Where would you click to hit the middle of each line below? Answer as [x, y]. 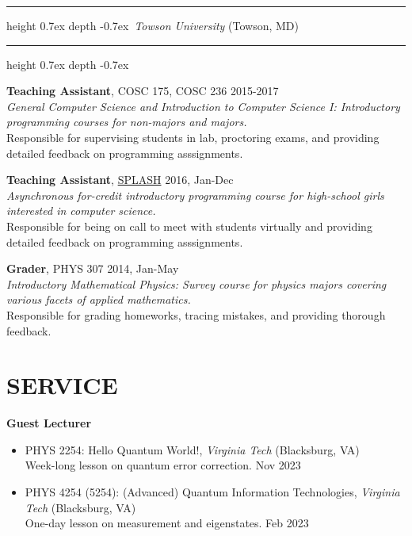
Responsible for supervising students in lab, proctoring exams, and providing [193, 137]
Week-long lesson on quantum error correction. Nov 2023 [163, 465]
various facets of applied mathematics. [99, 299]
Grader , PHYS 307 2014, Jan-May [93, 268]
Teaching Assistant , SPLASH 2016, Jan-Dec [120, 180]
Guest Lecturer [49, 423]
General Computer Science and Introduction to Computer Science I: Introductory [203, 106]
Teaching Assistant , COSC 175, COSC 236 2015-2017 [143, 91]
